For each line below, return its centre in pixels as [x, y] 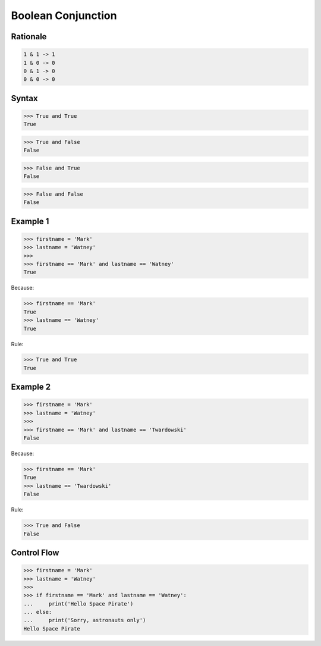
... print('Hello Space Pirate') [78, 603]
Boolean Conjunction [64, 15]
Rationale [29, 37]
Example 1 [30, 221]
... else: [38, 612]
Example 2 [31, 387]
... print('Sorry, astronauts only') [85, 620]
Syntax [24, 98]
